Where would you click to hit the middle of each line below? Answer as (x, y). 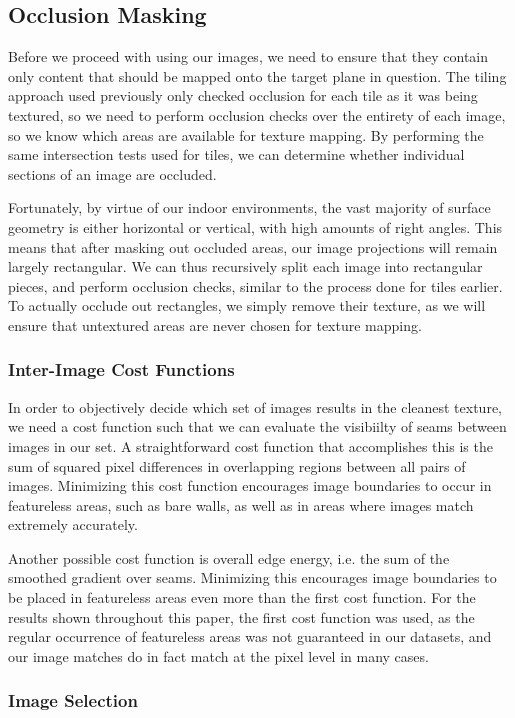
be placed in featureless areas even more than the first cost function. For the (242, 597)
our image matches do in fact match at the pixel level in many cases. (218, 655)
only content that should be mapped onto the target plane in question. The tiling (257, 75)
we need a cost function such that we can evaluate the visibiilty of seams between (257, 426)
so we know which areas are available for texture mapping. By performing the (246, 134)
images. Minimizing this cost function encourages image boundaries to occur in (250, 485)
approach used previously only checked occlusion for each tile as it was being (243, 95)
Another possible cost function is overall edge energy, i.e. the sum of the (229, 557)
